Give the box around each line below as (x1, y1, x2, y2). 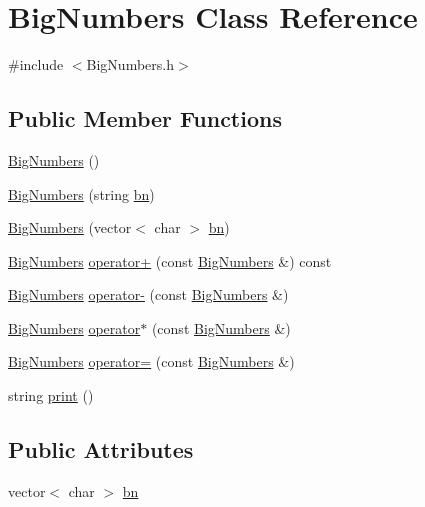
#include (8, 54, 64, 75)
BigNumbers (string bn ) (8, 183, 155, 204)
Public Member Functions (8, 103, 282, 134)
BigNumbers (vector (8, 217, 132, 238)
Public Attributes (8, 434, 194, 465)
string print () (8, 385, 94, 406)
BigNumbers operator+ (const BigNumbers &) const (8, 250, 332, 271)
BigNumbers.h (86, 54, 174, 75)
